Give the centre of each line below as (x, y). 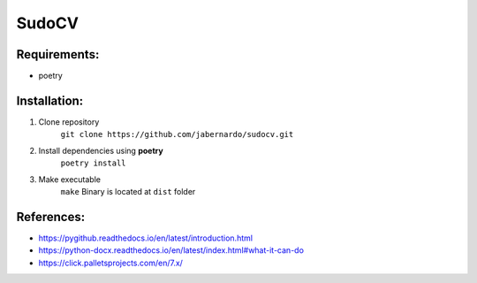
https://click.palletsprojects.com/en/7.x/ (110, 263)
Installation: (50, 100)
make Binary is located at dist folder (128, 191)
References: (51, 217)
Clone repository (69, 122)
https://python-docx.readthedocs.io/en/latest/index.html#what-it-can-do (171, 250)
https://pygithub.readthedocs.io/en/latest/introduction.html (146, 238)
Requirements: (58, 54)
